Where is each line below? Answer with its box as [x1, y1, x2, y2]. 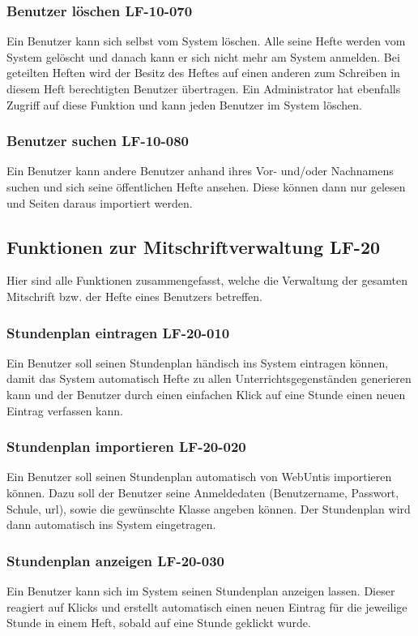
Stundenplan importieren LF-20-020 [6, 436, 246, 457]
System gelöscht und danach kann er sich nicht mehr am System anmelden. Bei [6, 48, 400, 65]
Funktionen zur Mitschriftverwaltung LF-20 [6, 234, 381, 259]
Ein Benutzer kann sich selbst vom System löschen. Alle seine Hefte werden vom [6, 32, 406, 49]
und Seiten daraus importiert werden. [6, 194, 193, 211]
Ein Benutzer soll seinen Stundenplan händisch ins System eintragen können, [6, 354, 389, 371]
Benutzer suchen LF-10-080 [6, 131, 189, 151]
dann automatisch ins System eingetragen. [6, 516, 216, 533]
